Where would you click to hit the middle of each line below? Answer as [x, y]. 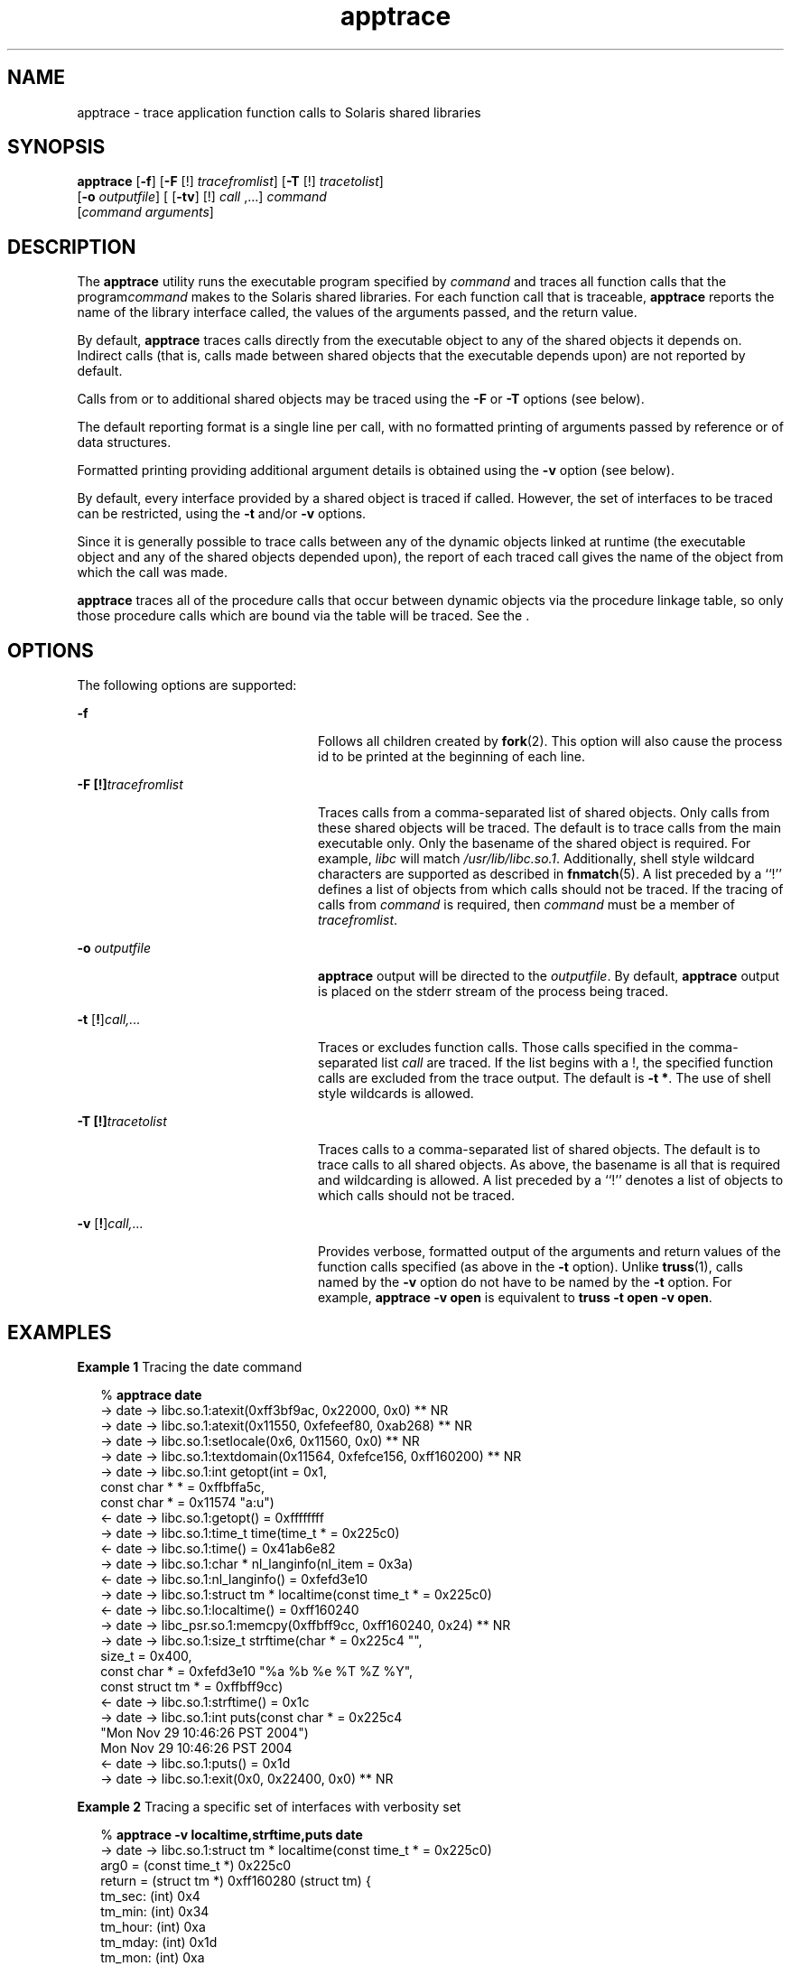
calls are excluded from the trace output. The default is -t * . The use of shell [544, 1078]
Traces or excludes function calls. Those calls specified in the [502, 1048]
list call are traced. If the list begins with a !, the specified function [577, 1063]
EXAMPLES [60, 1332]
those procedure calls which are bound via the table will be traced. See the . [303, 616]
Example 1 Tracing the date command [190, 1366]
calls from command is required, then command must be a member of [526, 905]
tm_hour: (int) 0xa [153, 1926]
